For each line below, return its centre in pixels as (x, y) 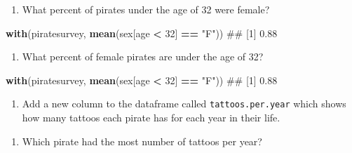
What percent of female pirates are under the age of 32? (143, 56)
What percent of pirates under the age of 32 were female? (146, 9)
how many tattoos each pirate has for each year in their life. (151, 118)
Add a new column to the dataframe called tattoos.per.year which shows (184, 104)
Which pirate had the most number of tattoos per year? (142, 141)
